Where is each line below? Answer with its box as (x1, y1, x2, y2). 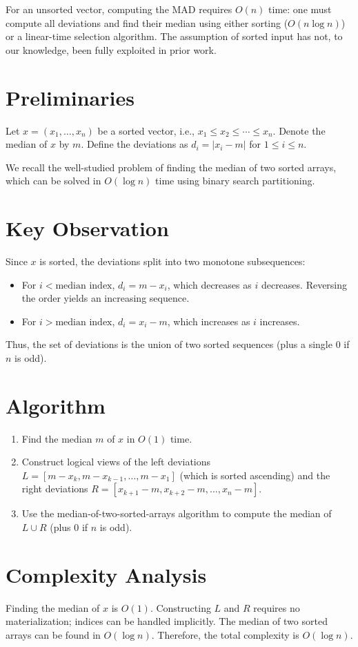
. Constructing (150, 600, 211, 615)
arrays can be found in (6, 627, 101, 641)
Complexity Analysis (6, 560, 207, 588)
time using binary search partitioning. (155, 173, 315, 188)
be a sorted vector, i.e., (97, 123, 195, 137)
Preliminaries (6, 83, 135, 111)
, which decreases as (167, 277, 252, 291)
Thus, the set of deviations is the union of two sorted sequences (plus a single (6, 337, 332, 351)
